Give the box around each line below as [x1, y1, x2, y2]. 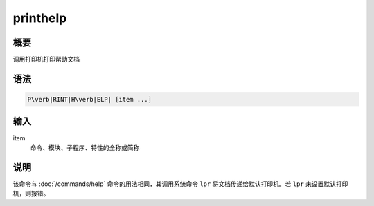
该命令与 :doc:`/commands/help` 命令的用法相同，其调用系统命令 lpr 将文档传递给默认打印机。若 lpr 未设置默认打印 [12, 180, 348, 188]
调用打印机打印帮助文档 [12, 55, 80, 64]
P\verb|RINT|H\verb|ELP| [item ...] [27, 95, 152, 104]
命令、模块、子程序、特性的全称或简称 [30, 143, 140, 151]
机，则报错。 [12, 189, 50, 198]
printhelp [12, 10, 67, 26]
